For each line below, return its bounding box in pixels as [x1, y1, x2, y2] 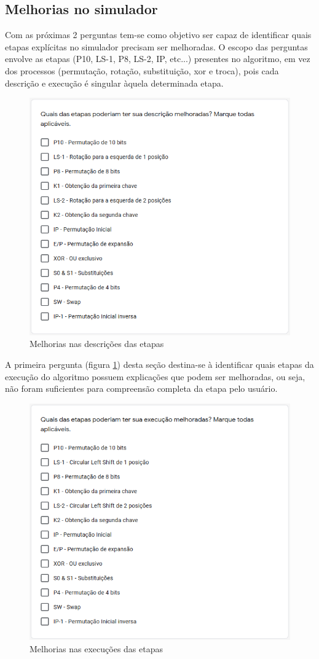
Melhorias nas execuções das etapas [30, 642, 163, 655]
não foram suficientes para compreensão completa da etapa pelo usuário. [5, 382, 278, 395]
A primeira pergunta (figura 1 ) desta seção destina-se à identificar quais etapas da [5, 358, 314, 370]
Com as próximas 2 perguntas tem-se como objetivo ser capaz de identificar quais [5, 28, 312, 41]
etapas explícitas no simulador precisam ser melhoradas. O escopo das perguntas [5, 40, 308, 53]
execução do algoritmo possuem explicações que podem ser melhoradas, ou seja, [5, 370, 305, 383]
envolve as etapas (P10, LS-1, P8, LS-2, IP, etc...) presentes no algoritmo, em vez [5, 52, 310, 65]
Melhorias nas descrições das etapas [30, 337, 164, 350]
